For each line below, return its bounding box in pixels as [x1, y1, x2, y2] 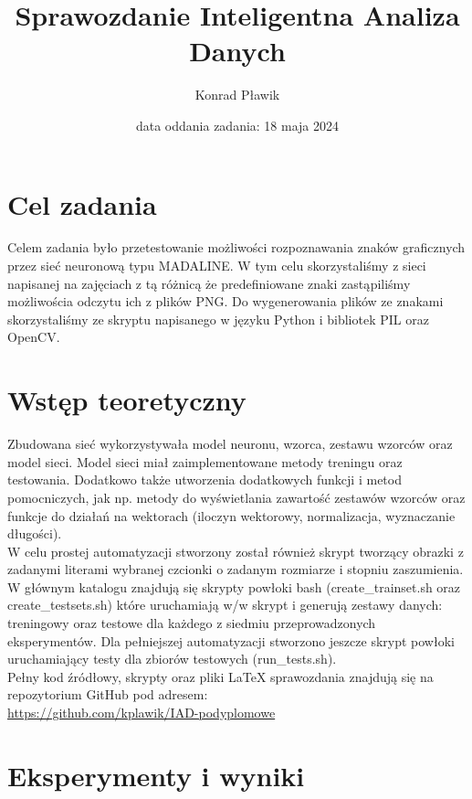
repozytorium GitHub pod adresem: [7, 685, 208, 704]
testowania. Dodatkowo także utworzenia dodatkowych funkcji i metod [7, 470, 402, 489]
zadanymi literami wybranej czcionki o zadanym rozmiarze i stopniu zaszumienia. [7, 559, 464, 579]
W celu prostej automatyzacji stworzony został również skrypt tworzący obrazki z [7, 541, 464, 560]
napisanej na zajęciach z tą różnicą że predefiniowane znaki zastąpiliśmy [7, 273, 411, 293]
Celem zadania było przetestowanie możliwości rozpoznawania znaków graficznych [7, 238, 466, 257]
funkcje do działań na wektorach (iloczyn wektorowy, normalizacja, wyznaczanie [7, 506, 456, 525]
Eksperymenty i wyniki [7, 756, 305, 794]
